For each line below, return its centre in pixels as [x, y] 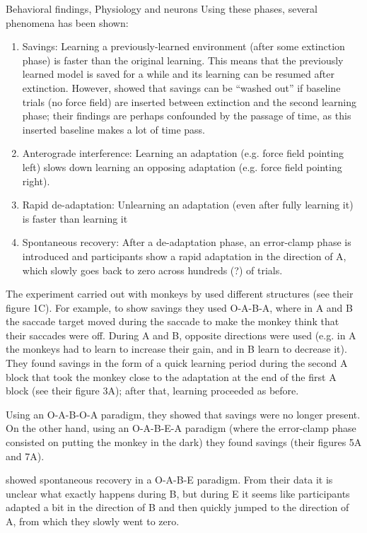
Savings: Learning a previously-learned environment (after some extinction [183, 46]
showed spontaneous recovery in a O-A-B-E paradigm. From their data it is [169, 480]
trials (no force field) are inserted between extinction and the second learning [189, 101]
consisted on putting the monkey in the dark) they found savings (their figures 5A [184, 442]
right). [36, 181]
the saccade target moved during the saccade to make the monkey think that [173, 321]
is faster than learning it [75, 218]
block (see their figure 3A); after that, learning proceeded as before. [152, 391]
